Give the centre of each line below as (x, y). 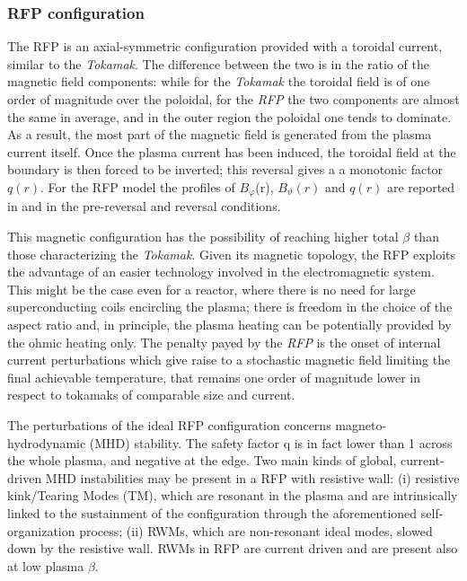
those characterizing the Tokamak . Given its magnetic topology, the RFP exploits (232, 254)
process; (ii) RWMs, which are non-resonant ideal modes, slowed (256, 530)
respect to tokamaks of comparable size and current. (151, 395)
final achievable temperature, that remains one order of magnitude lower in (214, 377)
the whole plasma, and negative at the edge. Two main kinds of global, (202, 460)
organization (41, 530)
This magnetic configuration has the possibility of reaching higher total (203, 237)
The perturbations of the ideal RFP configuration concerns (169, 424)
